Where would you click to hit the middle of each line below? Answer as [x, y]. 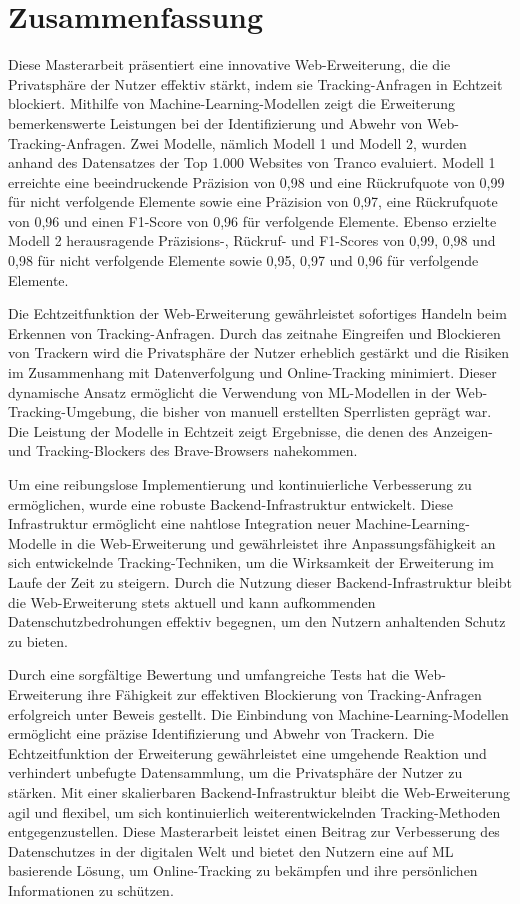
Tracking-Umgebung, [72, 411]
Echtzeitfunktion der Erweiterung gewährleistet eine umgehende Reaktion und [247, 752]
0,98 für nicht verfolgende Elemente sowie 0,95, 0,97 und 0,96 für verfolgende [243, 260]
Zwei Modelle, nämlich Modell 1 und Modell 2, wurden [298, 142]
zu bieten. [38, 640]
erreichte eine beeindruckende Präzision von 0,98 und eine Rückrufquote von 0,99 [256, 181]
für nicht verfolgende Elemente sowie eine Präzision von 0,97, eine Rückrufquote [253, 201]
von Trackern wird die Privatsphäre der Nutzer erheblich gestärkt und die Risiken [259, 352]
